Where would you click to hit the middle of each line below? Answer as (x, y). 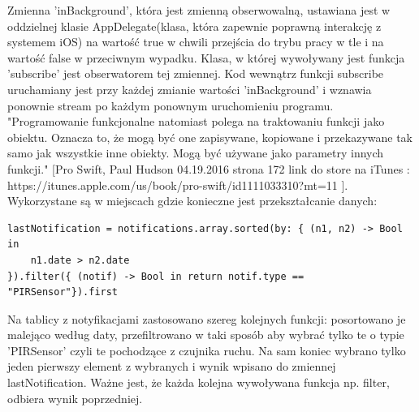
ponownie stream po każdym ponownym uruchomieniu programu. (171, 105)
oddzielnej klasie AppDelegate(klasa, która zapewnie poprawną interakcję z (194, 26)
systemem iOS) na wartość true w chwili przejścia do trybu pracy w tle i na (196, 42)
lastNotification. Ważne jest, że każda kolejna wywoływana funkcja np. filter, (199, 382)
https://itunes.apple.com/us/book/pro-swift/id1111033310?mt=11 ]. (178, 185)
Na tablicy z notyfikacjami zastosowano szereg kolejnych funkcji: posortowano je (207, 318)
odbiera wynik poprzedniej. (75, 398)
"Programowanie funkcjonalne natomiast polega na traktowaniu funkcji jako (196, 121)
